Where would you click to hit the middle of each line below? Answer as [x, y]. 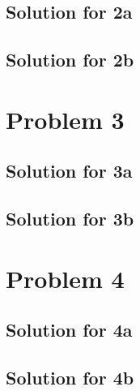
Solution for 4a [69, 330]
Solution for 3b [70, 219]
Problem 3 [65, 119]
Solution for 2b [70, 60]
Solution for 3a [69, 171]
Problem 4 [65, 278]
